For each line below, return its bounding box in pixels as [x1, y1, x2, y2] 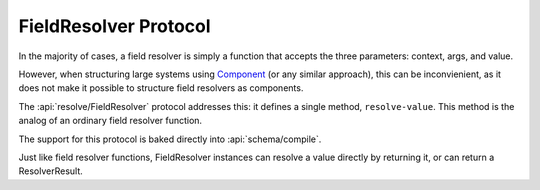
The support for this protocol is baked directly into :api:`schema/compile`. [18, 133, 322, 145]
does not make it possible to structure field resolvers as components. [18, 82, 304, 94]
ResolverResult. [18, 165, 84, 177]
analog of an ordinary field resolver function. [18, 115, 203, 127]
